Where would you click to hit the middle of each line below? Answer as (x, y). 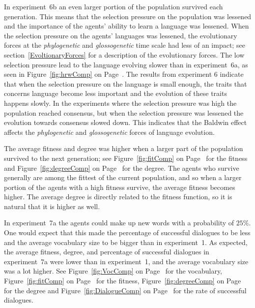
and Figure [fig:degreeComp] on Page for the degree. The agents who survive (122, 168)
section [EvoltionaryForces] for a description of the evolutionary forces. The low (124, 54)
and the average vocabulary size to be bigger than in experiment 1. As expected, (126, 242)
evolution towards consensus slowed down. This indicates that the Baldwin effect (126, 122)
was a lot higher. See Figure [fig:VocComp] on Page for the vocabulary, (113, 271)
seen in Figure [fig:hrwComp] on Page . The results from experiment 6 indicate (124, 74)
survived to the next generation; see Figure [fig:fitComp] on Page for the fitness (126, 158)
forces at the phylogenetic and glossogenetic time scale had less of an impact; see (125, 45)
